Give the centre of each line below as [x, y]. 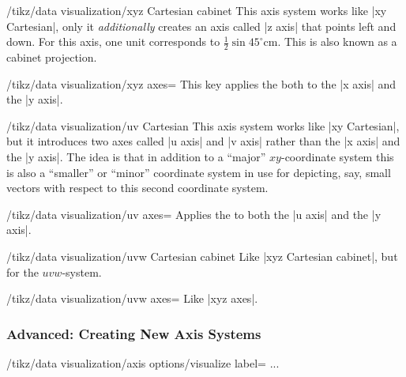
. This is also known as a [337, 41]
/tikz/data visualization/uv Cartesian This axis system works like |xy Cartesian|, [203, 125]
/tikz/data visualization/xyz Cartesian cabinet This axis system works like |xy [197, 10]
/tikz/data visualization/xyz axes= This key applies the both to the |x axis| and [201, 83]
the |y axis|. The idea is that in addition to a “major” [136, 156]
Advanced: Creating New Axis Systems [134, 333]
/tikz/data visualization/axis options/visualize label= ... [143, 362]
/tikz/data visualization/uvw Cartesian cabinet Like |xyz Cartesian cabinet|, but [202, 256]
